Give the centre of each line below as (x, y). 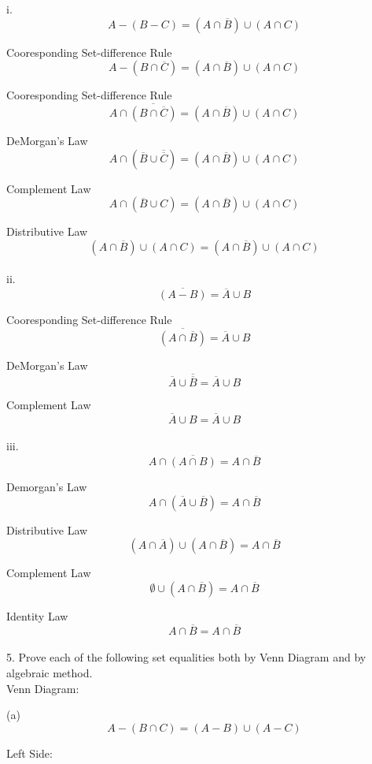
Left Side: (29, 753)
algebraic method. (50, 673)
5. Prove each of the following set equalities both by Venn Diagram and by (186, 657)
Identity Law (37, 616)
